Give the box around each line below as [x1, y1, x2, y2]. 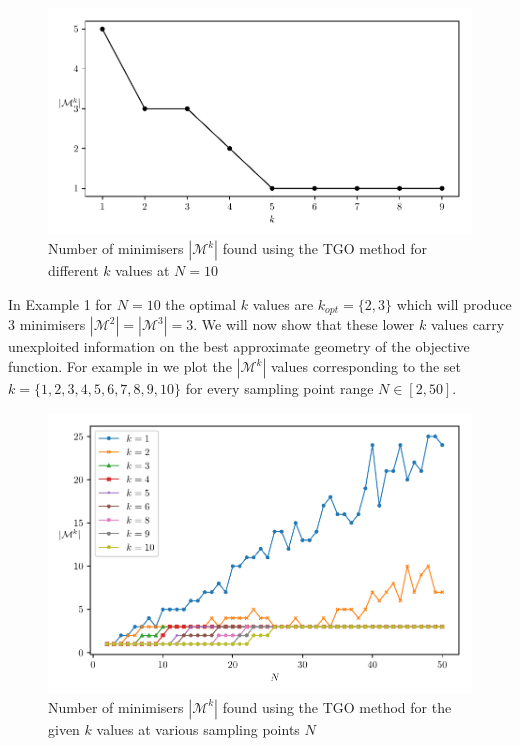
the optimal [165, 293, 237, 314]
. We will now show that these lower [193, 314, 415, 335]
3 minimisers [8, 314, 86, 335]
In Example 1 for [8, 293, 113, 314]
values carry [430, 314, 505, 335]
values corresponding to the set [270, 356, 462, 377]
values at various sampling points [96, 718, 300, 739]
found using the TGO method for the [222, 696, 452, 717]
